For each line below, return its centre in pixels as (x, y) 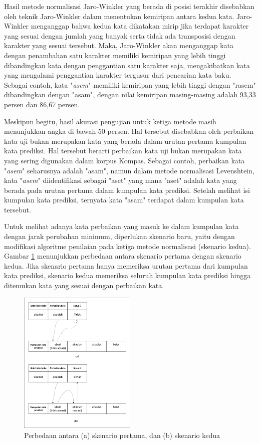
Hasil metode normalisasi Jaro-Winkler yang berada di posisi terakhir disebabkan (129, 6)
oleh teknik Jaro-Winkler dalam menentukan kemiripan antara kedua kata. (119, 16)
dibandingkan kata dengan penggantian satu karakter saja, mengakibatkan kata (127, 65)
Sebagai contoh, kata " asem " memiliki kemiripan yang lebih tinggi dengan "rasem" (130, 84)
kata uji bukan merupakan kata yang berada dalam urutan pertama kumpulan (125, 141)
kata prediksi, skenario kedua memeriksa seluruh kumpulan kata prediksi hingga (127, 275)
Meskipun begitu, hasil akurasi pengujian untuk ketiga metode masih (110, 121)
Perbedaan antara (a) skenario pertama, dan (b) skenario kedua (122, 435)
